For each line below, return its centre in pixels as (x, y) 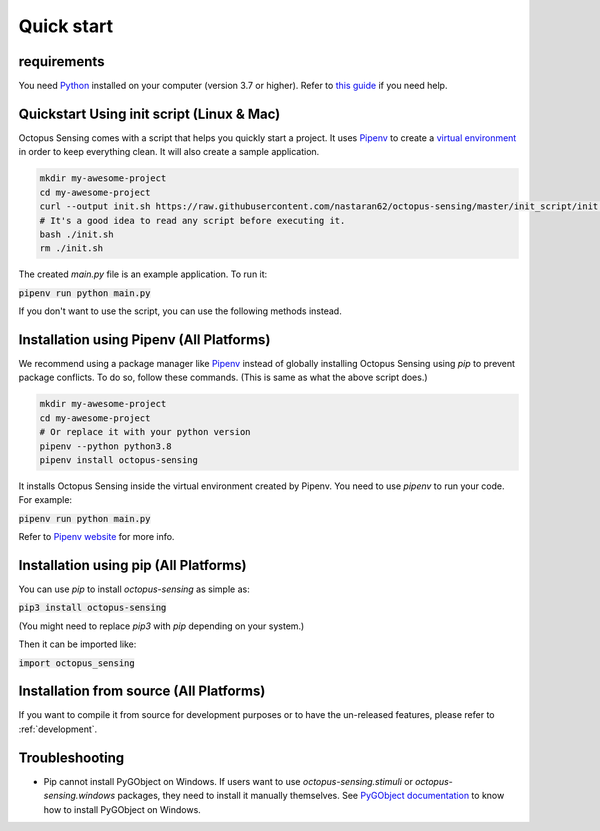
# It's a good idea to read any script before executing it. (192, 220)
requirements (61, 61)
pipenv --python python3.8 (105, 446)
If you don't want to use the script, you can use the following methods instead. (180, 311)
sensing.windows (79, 796)
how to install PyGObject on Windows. (122, 809)
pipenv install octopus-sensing (119, 459)
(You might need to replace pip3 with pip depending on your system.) (161, 626)
